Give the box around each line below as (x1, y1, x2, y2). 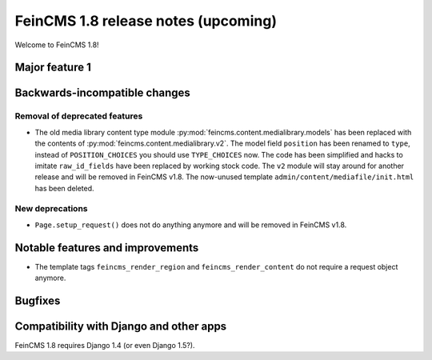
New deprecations (14, 203, 88, 214)
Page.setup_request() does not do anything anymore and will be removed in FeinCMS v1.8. (34, 220, 347, 230)
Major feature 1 (14, 61, 92, 74)
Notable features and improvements (14, 241, 199, 254)
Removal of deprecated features (14, 110, 143, 122)
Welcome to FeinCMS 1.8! (14, 40, 99, 50)
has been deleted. (34, 183, 95, 193)
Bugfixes (14, 294, 61, 307)
